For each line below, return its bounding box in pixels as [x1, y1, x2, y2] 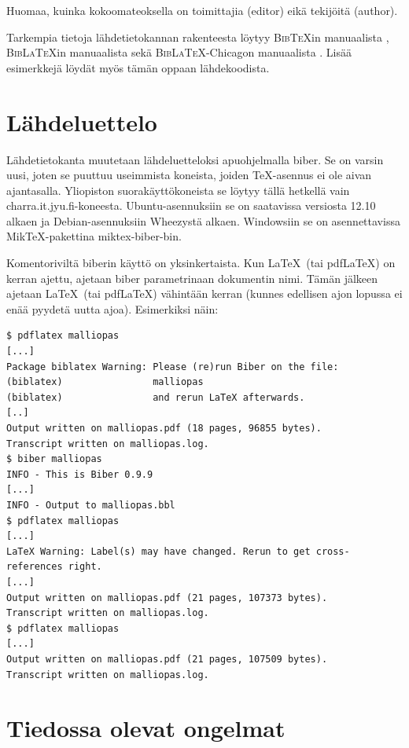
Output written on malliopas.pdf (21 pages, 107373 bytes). [6, 592, 328, 603]
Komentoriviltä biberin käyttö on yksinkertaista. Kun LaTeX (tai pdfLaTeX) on [6, 255, 396, 271]
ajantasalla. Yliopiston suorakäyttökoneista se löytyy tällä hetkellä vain [6, 181, 350, 198]
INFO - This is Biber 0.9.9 [6, 468, 153, 480]
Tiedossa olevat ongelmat [6, 712, 286, 744]
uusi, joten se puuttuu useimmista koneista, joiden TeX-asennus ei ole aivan [6, 167, 372, 183]
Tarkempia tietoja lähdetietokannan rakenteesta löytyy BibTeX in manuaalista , [6, 28, 389, 45]
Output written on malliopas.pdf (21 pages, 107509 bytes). [6, 653, 328, 665]
